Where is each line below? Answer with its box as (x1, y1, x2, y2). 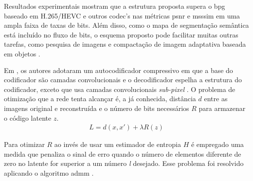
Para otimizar (4, 139, 45, 149)
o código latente (4, 112, 52, 123)
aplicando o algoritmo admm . (4, 167, 94, 178)
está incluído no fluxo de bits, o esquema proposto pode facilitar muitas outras (4, 29, 238, 39)
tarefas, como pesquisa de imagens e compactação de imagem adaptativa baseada (4, 39, 246, 49)
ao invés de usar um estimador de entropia (54, 139, 181, 149)
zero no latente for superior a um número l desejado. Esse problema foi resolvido (4, 158, 244, 168)
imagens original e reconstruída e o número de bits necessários (4, 103, 189, 113)
